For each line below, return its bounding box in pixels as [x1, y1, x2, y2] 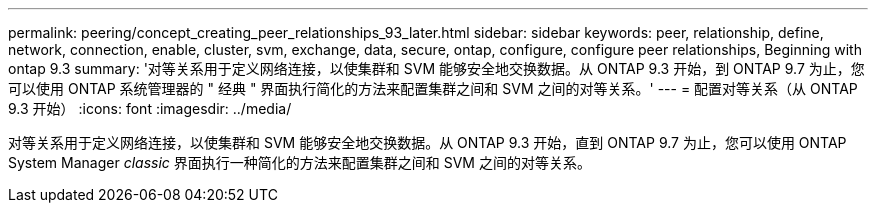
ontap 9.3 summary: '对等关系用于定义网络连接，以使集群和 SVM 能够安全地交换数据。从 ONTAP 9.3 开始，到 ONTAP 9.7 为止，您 [8, 60, 865, 77]
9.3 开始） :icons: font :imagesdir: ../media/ [8, 100, 292, 117]
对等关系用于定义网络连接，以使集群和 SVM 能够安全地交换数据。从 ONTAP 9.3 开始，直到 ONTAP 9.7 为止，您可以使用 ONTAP [8, 134, 847, 151]
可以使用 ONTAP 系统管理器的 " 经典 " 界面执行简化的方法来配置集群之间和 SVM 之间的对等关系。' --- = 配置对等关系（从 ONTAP [8, 80, 858, 97]
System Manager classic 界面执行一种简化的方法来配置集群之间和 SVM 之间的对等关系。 [8, 154, 591, 171]
